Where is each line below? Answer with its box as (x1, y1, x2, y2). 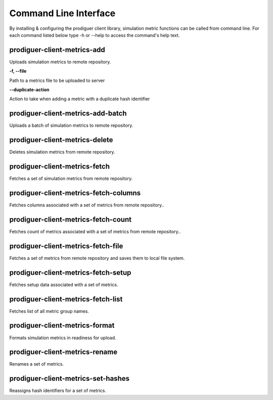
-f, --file (9, 68, 27, 74)
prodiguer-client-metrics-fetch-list (9, 295, 123, 303)
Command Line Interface (9, 8, 116, 19)
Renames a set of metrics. (9, 361, 64, 367)
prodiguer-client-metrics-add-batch (9, 109, 127, 118)
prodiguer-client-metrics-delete (9, 136, 113, 144)
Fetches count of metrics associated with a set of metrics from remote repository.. (9, 228, 181, 235)
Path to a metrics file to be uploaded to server (9, 77, 105, 83)
